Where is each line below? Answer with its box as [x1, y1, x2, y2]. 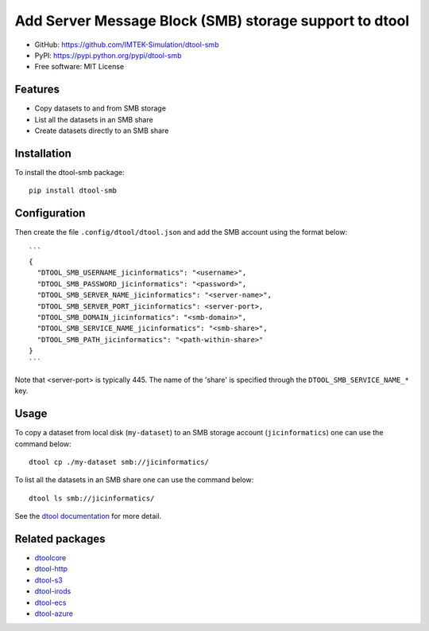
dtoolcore [34, 553, 67, 563]
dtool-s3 [34, 575, 63, 585]
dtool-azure [34, 609, 73, 618]
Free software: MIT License [34, 62, 125, 72]
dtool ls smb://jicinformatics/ [29, 493, 155, 503]
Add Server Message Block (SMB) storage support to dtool [14, 12, 410, 29]
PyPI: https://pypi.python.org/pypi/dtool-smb [34, 50, 182, 60]
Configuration [14, 207, 86, 220]
